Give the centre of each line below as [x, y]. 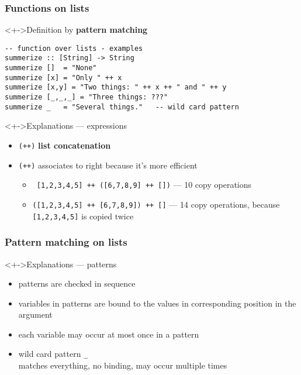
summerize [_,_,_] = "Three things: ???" [87, 97]
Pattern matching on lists [66, 242]
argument [35, 314]
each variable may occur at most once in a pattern [109, 334]
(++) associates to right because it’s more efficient [108, 165]
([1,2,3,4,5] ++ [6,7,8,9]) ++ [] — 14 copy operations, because [156, 204]
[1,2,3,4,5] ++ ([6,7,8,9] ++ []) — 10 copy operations [144, 185]
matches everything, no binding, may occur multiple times [123, 365]
